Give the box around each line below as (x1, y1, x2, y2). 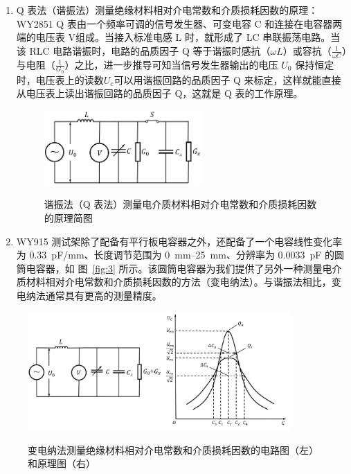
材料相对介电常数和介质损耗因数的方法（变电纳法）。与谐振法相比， (26, 274, 332, 289)
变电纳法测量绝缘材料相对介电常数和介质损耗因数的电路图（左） (28, 442, 318, 457)
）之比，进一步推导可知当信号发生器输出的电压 (64, 57, 278, 71)
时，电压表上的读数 (16, 72, 104, 87)
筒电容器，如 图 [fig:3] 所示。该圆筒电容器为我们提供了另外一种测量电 (16, 261, 332, 275)
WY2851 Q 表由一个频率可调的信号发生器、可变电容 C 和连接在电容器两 (16, 16, 343, 30)
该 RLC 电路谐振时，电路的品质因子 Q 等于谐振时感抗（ (16, 43, 271, 58)
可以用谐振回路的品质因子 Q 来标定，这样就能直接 (114, 72, 341, 87)
